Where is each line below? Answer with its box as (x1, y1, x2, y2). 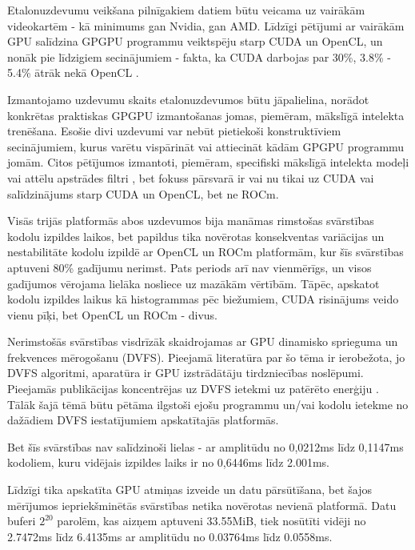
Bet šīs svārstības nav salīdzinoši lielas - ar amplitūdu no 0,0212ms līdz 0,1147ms (7, 438, 404, 455)
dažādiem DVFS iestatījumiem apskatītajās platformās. (7, 411, 279, 428)
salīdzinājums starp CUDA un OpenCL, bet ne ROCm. (7, 185, 279, 202)
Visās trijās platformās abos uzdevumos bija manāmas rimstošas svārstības (7, 212, 374, 229)
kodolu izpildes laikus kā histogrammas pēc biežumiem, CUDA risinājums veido (7, 291, 399, 307)
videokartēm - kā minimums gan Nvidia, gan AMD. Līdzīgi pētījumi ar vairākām (7, 17, 405, 34)
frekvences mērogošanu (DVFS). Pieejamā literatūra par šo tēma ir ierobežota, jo (7, 348, 405, 365)
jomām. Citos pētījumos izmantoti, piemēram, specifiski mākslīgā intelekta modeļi (7, 154, 409, 171)
